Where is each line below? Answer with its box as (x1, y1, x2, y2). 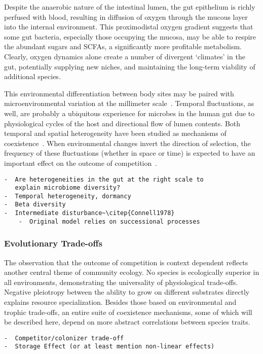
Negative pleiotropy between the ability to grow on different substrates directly (4, 287, 250, 297)
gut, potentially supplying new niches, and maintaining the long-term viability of (4, 61, 255, 72)
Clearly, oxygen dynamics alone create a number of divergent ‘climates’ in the (4, 51, 245, 61)
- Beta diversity (4, 201, 66, 208)
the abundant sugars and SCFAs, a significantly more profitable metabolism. (4, 41, 242, 52)
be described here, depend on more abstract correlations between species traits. (4, 316, 250, 327)
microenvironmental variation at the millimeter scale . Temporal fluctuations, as (4, 98, 254, 109)
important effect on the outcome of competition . (4, 157, 158, 168)
